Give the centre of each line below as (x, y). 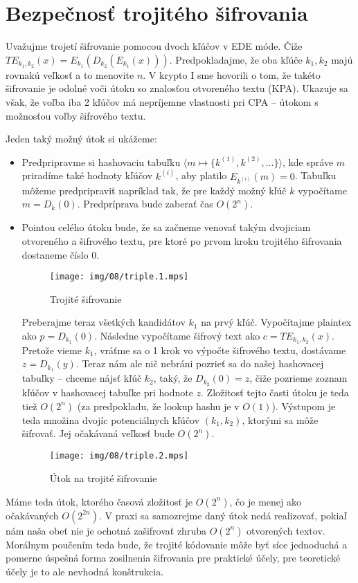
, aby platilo (201, 175)
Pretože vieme (52, 350)
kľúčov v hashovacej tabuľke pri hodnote (107, 392)
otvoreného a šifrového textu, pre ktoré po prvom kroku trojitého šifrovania (182, 240)
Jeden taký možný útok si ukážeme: (81, 139)
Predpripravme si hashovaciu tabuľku (101, 161)
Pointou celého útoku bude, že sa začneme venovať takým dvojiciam (166, 227)
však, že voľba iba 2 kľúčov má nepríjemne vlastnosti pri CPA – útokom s (162, 101)
